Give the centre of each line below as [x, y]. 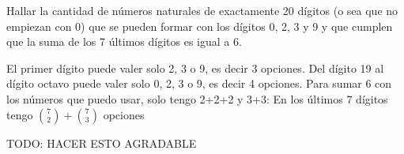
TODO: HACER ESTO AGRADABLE [102, 143]
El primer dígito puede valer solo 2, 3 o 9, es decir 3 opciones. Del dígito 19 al [195, 68]
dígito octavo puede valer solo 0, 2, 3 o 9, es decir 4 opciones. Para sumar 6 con [199, 83]
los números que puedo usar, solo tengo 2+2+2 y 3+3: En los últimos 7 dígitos [197, 98]
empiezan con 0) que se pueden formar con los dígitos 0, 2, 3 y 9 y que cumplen [200, 26]
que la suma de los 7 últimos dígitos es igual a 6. [124, 41]
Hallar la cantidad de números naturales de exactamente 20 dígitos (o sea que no [202, 10]
